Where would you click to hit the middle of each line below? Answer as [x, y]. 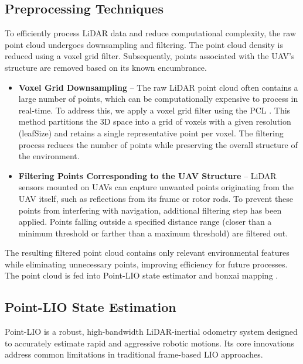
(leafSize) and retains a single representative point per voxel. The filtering [151, 133]
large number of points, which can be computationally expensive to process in [158, 99]
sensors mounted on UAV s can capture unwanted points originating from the [156, 187]
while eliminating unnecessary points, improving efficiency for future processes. [146, 264]
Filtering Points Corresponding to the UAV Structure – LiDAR [147, 175]
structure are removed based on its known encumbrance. [106, 67]
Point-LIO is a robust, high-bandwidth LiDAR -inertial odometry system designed [151, 332]
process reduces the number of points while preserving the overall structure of [158, 144]
